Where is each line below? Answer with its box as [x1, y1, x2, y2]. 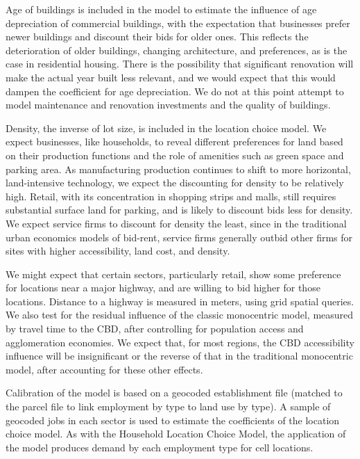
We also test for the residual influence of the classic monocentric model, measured [6, 307, 354, 322]
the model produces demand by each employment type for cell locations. [6, 440, 314, 454]
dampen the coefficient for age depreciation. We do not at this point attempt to [6, 83, 344, 98]
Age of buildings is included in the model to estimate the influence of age [6, 2, 317, 16]
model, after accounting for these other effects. [6, 362, 203, 376]
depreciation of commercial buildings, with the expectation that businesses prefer [6, 15, 350, 30]
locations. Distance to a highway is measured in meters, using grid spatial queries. [6, 293, 354, 308]
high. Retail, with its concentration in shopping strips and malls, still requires [6, 188, 336, 203]
